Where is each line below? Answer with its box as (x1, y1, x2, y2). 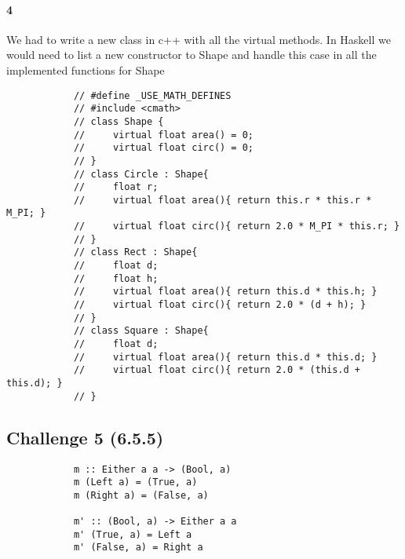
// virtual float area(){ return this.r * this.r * (73, 194, 372, 206)
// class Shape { (73, 115, 164, 127)
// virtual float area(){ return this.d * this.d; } (73, 351, 378, 363)
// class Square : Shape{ (73, 325, 209, 337)
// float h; (73, 272, 159, 284)
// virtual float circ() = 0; (73, 142, 254, 154)
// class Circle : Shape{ (73, 168, 209, 180)
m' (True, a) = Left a (73, 528, 192, 540)
